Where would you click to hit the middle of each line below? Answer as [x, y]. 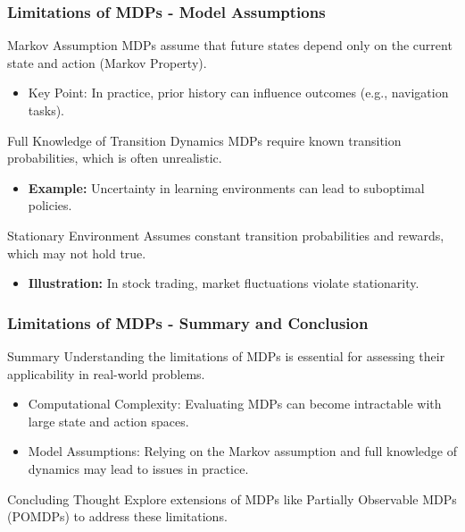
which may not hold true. [77, 253]
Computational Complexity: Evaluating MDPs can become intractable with [235, 404]
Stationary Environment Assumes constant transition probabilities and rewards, [226, 235]
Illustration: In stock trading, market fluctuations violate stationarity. [224, 283]
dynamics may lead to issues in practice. [138, 468]
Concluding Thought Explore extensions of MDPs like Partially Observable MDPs [232, 498]
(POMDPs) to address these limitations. [117, 516]
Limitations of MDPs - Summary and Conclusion [188, 322]
